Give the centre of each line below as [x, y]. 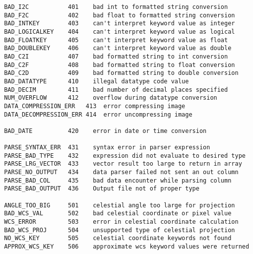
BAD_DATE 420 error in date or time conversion [105, 131]
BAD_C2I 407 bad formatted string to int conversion [116, 56]
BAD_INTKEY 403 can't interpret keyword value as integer [120, 24]
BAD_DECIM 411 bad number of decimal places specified [116, 90]
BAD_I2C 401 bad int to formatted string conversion [116, 7]
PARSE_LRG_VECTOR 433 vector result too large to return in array [123, 164]
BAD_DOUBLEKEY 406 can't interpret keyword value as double [118, 48]
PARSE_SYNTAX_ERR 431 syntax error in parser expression [107, 148]
